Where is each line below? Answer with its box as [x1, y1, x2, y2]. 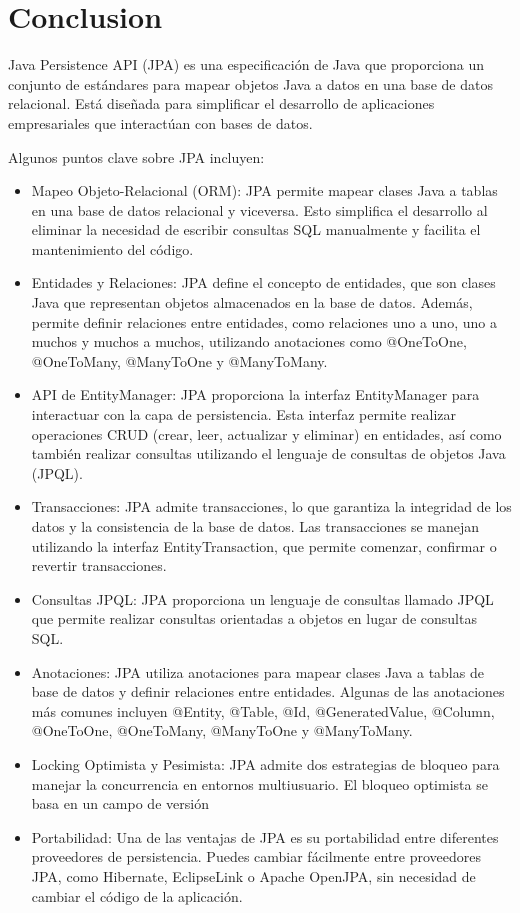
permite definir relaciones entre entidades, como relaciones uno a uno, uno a [31, 311, 497, 332]
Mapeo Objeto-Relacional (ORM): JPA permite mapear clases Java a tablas [31, 180, 498, 201]
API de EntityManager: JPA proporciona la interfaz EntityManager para [31, 384, 480, 405]
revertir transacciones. [31, 555, 167, 576]
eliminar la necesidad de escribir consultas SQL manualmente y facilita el [31, 219, 481, 240]
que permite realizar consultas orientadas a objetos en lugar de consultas [31, 608, 477, 629]
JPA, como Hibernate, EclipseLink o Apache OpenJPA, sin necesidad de [31, 865, 476, 886]
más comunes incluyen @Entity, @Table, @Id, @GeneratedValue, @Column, [31, 700, 495, 721]
